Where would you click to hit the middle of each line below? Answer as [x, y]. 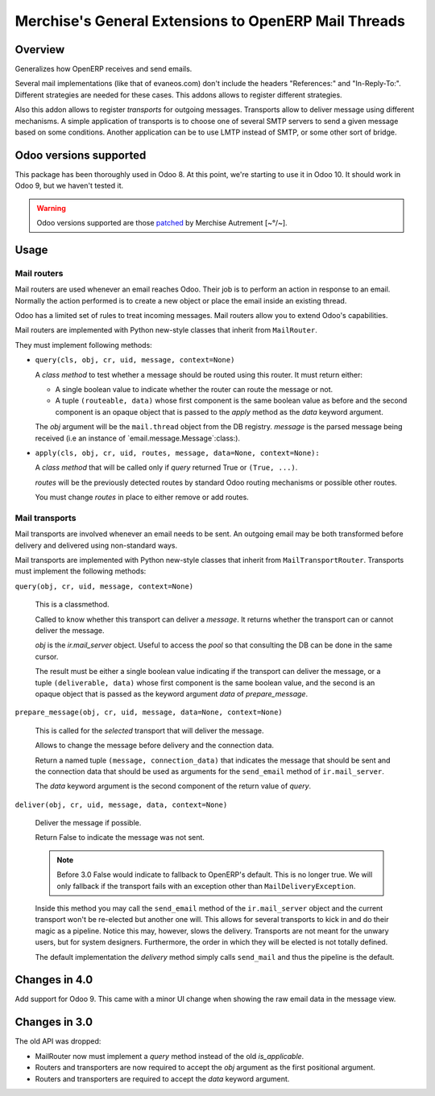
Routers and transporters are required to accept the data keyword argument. [162, 1078]
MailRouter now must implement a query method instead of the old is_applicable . [170, 1056]
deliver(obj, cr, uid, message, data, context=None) [121, 804]
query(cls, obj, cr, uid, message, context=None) [135, 360]
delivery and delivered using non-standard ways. [96, 545]
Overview [40, 50]
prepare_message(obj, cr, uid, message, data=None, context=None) [149, 712]
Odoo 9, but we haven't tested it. [69, 186]
